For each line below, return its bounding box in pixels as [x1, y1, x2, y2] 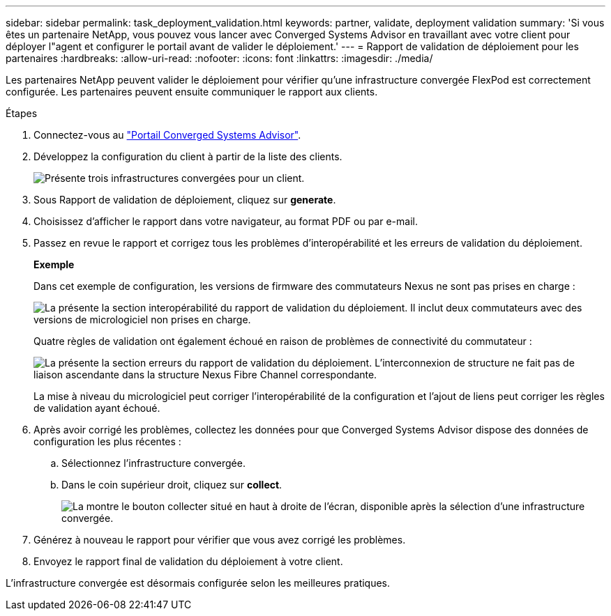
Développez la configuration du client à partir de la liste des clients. [33, 151, 342, 162]
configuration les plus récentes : [33, 436, 181, 447]
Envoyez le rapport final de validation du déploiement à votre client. [33, 555, 343, 567]
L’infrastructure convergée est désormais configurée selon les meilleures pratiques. [6, 577, 391, 589]
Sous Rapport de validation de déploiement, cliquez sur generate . [33, 194, 336, 206]
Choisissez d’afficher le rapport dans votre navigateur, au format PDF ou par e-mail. [33, 215, 418, 227]
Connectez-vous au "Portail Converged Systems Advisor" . [33, 129, 301, 141]
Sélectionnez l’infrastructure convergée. [61, 457, 246, 469]
